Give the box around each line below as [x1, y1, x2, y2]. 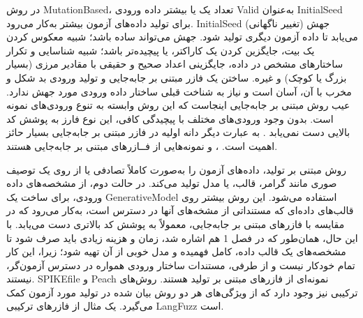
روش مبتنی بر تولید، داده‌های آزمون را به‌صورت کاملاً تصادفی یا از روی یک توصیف [6, 162, 347, 176]
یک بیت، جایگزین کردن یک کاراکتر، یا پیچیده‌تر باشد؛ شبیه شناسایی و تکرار [6, 43, 315, 57]
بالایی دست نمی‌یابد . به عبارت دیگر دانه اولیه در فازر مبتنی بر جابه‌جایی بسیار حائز [6, 125, 350, 139]
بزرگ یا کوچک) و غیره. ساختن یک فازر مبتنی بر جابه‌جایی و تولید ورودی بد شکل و [6, 70, 347, 84]
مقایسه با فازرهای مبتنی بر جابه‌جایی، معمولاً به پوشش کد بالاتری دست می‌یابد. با [6, 216, 345, 231]
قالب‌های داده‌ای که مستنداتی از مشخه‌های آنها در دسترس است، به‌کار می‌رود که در [6, 203, 354, 218]
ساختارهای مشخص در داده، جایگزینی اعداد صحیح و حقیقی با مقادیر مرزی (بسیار [6, 56, 343, 71]
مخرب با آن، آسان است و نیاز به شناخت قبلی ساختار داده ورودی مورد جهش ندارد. [6, 84, 352, 98]
